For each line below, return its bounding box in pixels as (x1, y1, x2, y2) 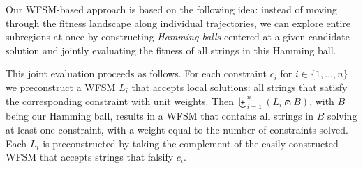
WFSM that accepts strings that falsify (6, 150, 174, 164)
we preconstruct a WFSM (6, 79, 116, 94)
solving (327, 108, 357, 123)
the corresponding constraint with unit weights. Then (6, 93, 235, 108)
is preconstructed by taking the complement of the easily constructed (43, 136, 339, 150)
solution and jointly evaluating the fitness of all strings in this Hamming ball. (6, 42, 336, 57)
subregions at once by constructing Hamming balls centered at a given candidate (6, 29, 350, 44)
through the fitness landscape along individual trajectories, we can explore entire (6, 15, 351, 30)
